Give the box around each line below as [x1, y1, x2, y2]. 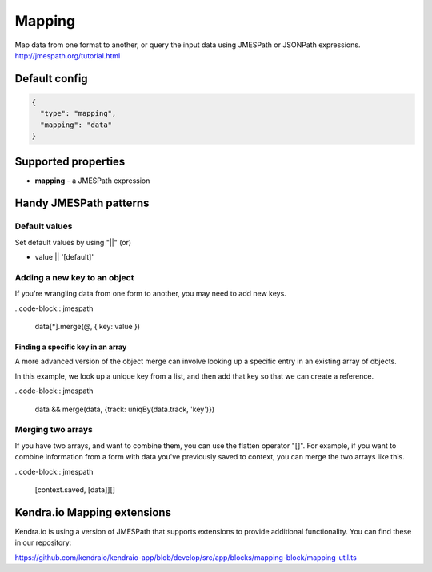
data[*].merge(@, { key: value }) [34, 322, 140, 332]
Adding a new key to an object [14, 272, 134, 283]
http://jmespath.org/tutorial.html [14, 50, 121, 60]
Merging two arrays [14, 424, 94, 435]
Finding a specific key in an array [14, 342, 127, 352]
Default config [14, 72, 88, 85]
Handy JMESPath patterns [14, 197, 150, 210]
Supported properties [14, 154, 126, 168]
